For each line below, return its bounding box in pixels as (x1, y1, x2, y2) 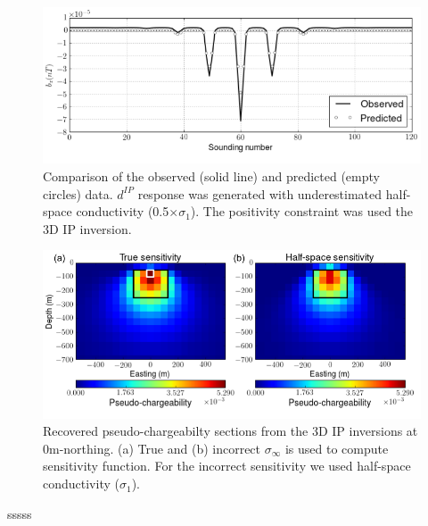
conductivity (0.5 (76, 202, 169, 221)
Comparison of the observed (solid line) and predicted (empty (43, 167, 380, 186)
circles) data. (43, 184, 113, 203)
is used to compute (284, 438, 389, 457)
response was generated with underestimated (137, 184, 383, 203)
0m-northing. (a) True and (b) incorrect (43, 438, 261, 457)
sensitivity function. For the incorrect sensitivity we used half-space (43, 456, 411, 475)
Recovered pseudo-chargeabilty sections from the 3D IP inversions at (43, 422, 418, 440)
